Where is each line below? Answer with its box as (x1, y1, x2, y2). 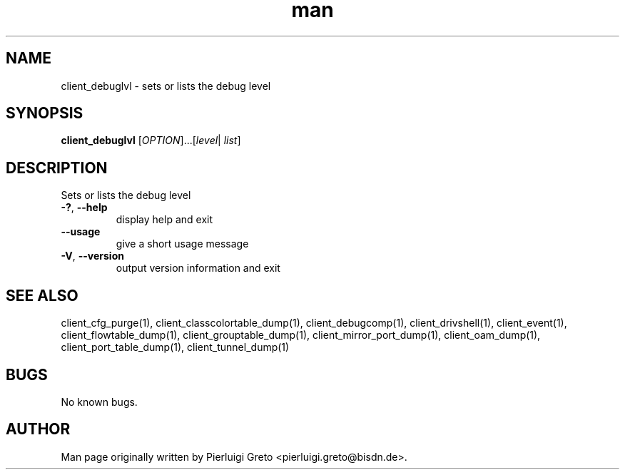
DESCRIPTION (6, 158, 108, 177)
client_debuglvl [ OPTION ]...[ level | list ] (61, 134, 241, 147)
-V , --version (61, 250, 124, 262)
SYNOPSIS (6, 104, 83, 123)
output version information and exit (116, 262, 280, 275)
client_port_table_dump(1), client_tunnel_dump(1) (61, 341, 290, 354)
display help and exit (116, 213, 213, 226)
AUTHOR (6, 420, 71, 439)
